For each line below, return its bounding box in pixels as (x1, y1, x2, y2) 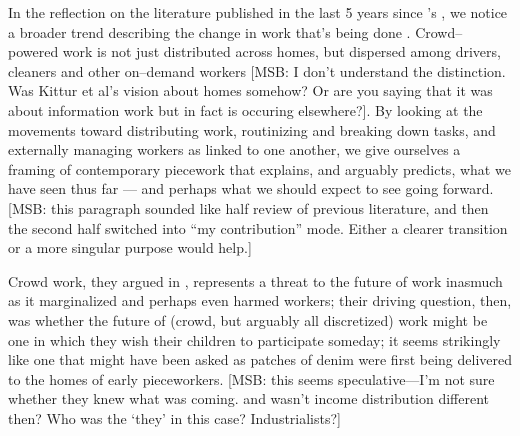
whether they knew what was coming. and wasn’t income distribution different (8, 388, 490, 409)
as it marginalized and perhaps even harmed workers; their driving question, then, (8, 290, 512, 311)
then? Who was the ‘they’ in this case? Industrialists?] (8, 407, 341, 428)
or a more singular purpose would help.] (8, 237, 252, 258)
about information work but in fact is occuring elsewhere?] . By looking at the (8, 99, 483, 120)
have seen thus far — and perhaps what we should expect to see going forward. (8, 178, 494, 199)
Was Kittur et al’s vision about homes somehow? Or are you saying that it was (8, 80, 493, 101)
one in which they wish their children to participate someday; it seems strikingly (8, 329, 501, 350)
